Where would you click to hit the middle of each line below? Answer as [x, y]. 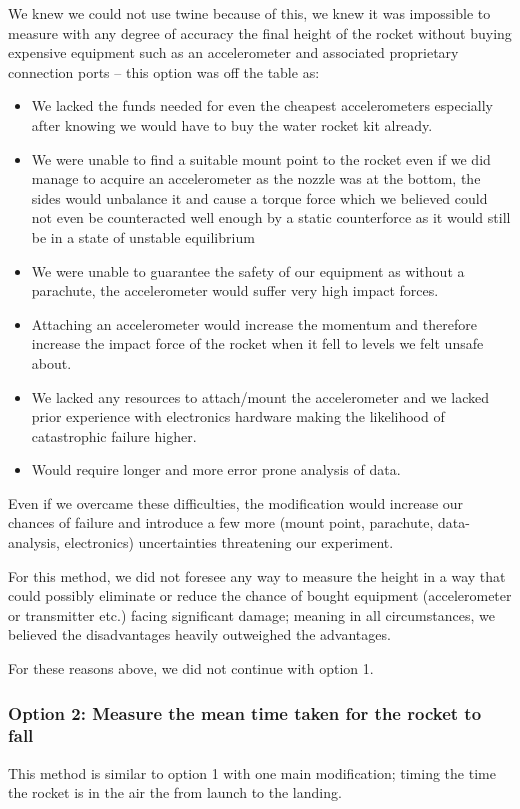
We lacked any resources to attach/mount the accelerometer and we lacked [260, 396]
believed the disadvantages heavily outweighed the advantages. [199, 634]
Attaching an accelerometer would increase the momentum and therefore [254, 323]
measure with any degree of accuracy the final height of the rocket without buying [260, 32]
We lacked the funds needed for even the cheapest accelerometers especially [262, 105]
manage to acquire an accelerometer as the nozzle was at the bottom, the [256, 178]
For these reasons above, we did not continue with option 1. [191, 668]
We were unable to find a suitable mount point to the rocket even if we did [261, 158]
